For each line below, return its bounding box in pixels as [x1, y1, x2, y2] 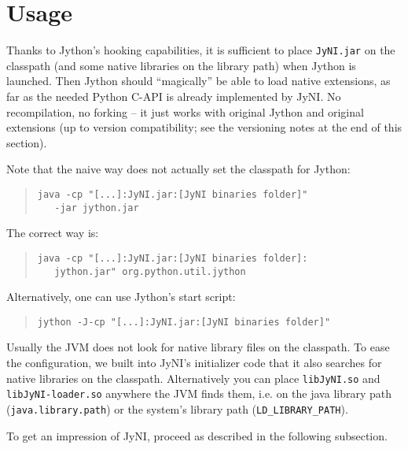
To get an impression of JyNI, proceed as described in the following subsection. [6, 427, 388, 443]
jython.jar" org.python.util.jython [54, 265, 246, 277]
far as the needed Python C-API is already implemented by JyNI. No [6, 87, 341, 104]
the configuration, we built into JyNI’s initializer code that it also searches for [6, 354, 382, 370]
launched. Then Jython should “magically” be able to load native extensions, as [6, 72, 391, 89]
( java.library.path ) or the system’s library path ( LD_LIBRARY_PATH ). [6, 400, 348, 417]
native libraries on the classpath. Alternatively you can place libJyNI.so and [6, 369, 380, 386]
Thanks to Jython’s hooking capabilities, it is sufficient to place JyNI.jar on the [6, 42, 395, 58]
